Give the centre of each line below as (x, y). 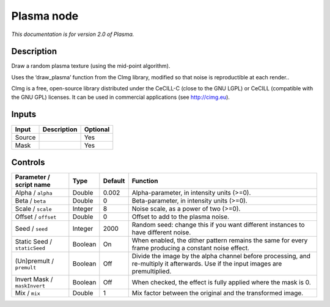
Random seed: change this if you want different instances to (218, 225)
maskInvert (30, 286)
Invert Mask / (34, 280)
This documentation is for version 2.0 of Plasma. (73, 34)
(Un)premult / (35, 261)
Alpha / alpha (34, 193)
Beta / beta (30, 201)
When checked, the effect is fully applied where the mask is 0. (221, 282)
